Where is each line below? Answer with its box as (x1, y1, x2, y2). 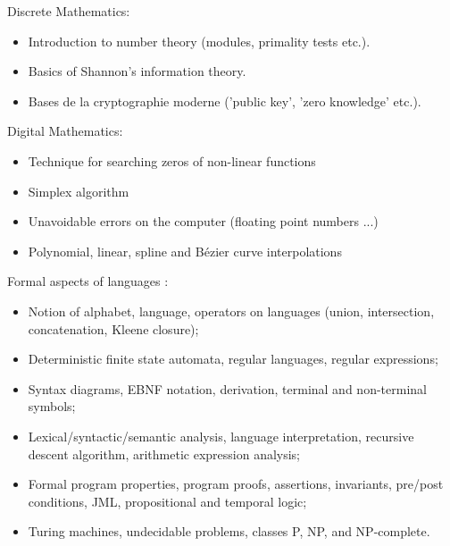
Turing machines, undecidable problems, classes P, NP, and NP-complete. (28, 522, 430, 541)
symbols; (28, 397, 76, 416)
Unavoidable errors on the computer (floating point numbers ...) (28, 212, 379, 231)
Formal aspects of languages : (7, 272, 169, 290)
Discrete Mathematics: (7, 2, 130, 20)
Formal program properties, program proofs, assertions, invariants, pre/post (28, 475, 444, 493)
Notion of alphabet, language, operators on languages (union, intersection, (28, 301, 435, 320)
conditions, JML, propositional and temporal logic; (28, 491, 307, 510)
